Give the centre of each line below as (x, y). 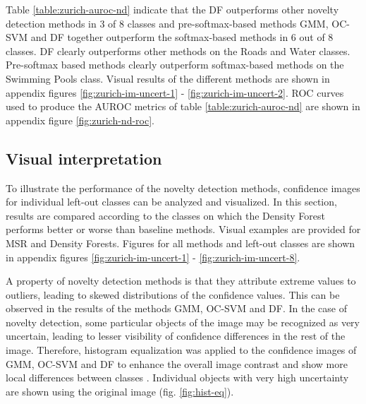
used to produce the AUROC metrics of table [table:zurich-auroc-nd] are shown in (183, 106)
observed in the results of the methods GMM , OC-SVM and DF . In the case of (176, 308)
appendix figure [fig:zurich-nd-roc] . (80, 120)
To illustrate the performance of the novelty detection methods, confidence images (183, 188)
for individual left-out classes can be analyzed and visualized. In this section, (171, 202)
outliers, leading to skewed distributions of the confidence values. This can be (173, 294)
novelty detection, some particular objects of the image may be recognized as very (183, 322)
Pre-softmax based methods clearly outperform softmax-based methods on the (175, 65)
